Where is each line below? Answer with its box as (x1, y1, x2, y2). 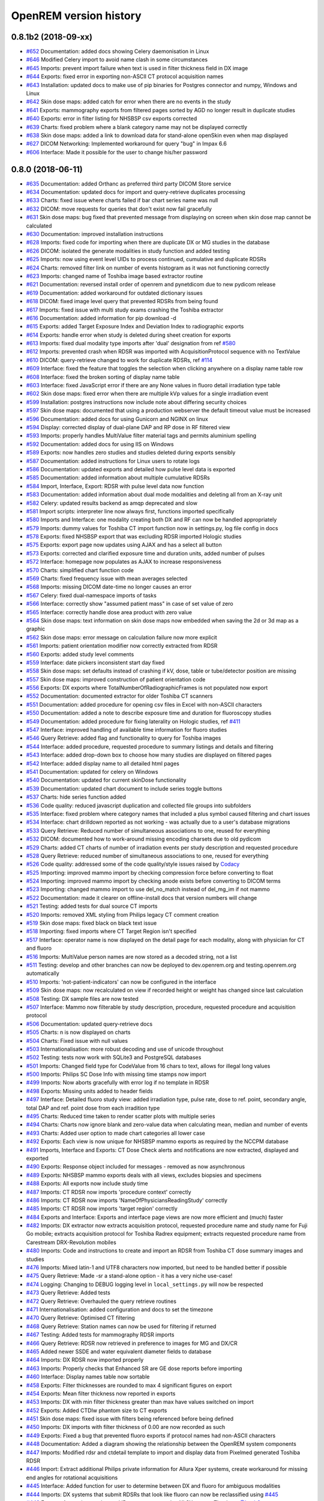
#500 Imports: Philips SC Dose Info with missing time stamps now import (26, 1071, 206, 1078)
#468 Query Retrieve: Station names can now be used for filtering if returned (26, 1323, 217, 1330)
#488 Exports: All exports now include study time (26, 1180, 148, 1187)
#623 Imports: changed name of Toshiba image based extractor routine (26, 272, 203, 279)
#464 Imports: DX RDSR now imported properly (26, 1356, 144, 1364)
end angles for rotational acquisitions (26, 1474, 118, 1481)
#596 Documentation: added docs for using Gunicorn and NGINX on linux (26, 415, 208, 423)
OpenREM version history (11, 9, 142, 22)
